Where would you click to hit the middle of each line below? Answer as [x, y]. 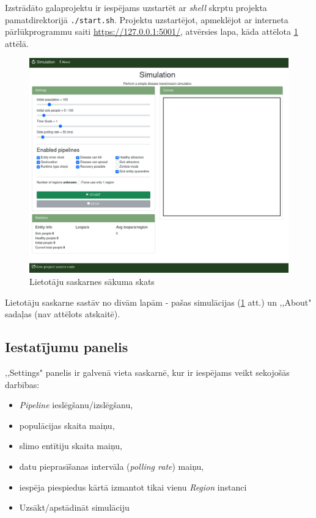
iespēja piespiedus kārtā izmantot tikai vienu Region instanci [133, 487]
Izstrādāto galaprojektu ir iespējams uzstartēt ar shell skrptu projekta [136, 7]
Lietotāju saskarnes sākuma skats [92, 281]
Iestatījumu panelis [67, 347]
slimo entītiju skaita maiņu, [71, 446]
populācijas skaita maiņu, [67, 425]
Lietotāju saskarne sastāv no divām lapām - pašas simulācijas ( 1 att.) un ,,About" [158, 302]
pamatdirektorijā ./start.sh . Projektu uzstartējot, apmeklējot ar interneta [147, 19]
